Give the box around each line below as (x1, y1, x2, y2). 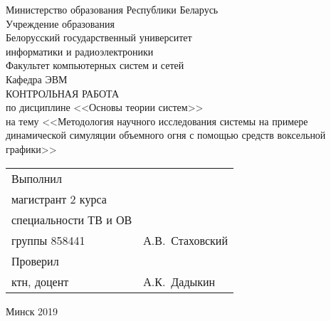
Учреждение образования (6, 16, 115, 31)
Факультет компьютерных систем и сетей (6, 58, 184, 73)
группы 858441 (11, 231, 85, 248)
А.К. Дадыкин (143, 273, 216, 290)
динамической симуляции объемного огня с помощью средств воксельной (6, 127, 326, 142)
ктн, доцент (11, 273, 69, 290)
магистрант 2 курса (11, 190, 107, 207)
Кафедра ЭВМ (6, 71, 68, 86)
